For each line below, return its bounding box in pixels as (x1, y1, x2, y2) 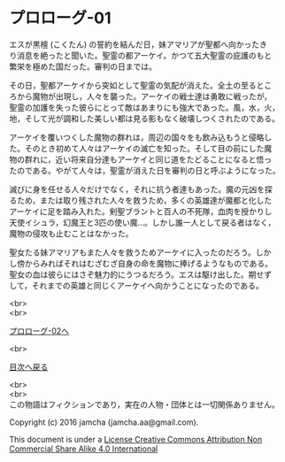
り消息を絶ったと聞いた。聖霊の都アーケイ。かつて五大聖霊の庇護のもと (9, 50, 273, 60)
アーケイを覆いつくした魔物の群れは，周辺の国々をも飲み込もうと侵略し (9, 132, 273, 142)
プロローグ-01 (9, 8, 112, 28)
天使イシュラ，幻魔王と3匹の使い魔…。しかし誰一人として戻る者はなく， (9, 217, 276, 227)
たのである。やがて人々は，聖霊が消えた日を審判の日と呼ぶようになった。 (9, 165, 281, 175)
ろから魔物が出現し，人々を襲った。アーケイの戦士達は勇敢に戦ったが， (9, 90, 273, 102)
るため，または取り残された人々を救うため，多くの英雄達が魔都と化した (9, 195, 273, 205)
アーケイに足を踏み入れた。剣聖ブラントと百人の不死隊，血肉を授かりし (9, 205, 273, 217)
